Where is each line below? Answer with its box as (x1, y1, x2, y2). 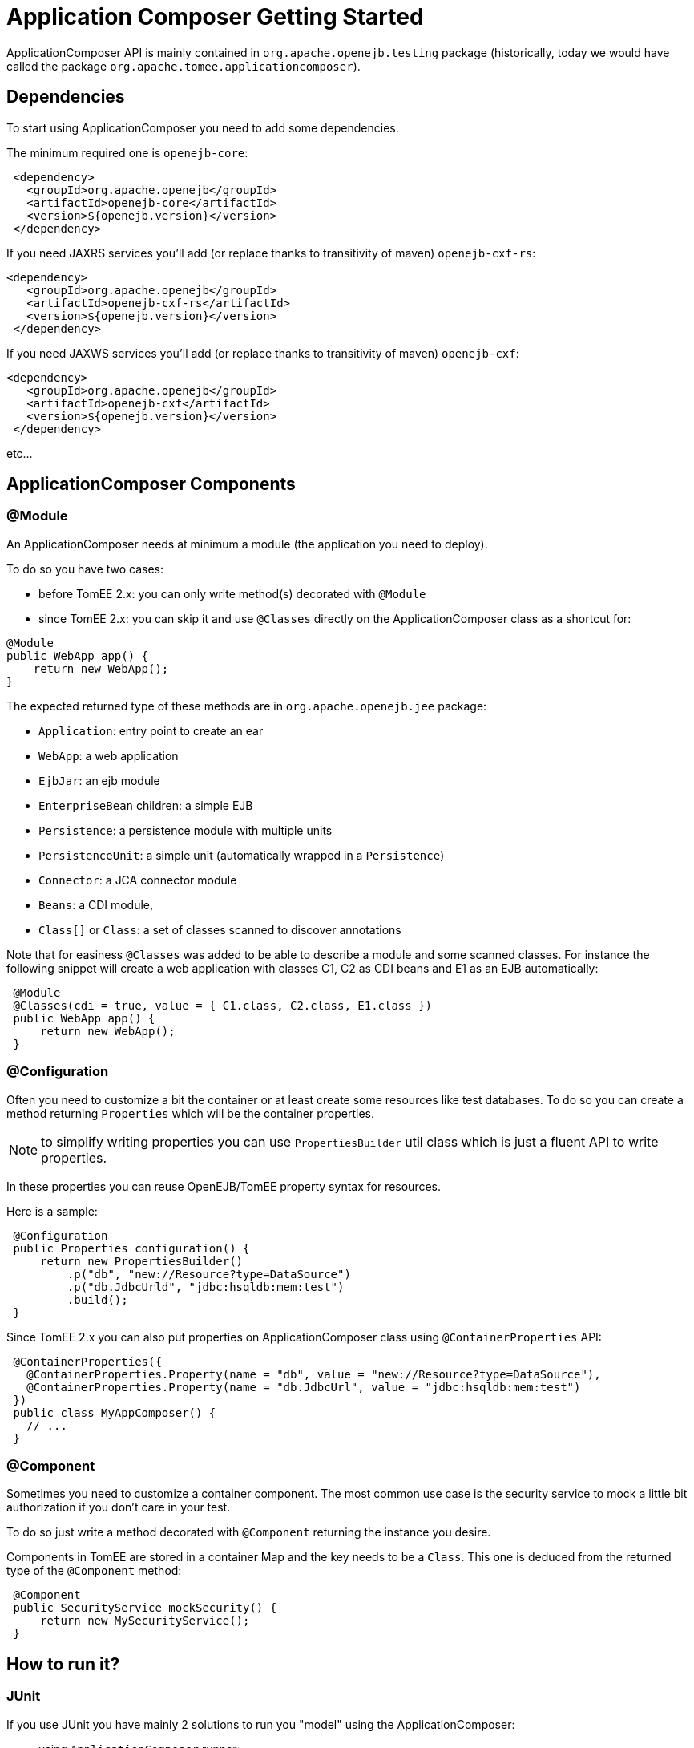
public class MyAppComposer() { (13, 1406, 216, 1419)
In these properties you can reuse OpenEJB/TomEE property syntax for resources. (6, 1179, 442, 1193)
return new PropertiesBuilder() (40, 1254, 244, 1268)
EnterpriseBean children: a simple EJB (38, 798, 253, 812)
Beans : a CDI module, (38, 897, 154, 912)
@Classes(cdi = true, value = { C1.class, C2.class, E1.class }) (13, 998, 433, 1012)
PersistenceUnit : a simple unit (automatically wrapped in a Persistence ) (38, 848, 445, 862)
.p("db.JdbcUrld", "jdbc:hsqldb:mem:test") (67, 1280, 345, 1293)
